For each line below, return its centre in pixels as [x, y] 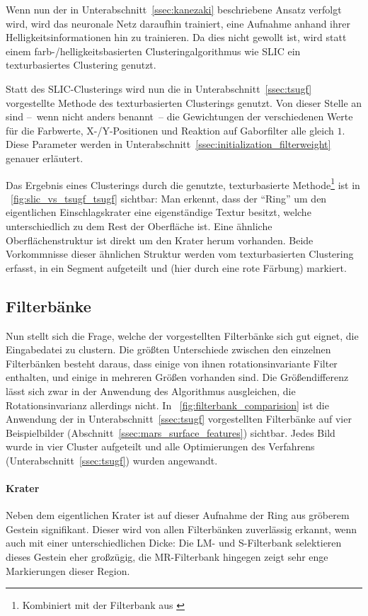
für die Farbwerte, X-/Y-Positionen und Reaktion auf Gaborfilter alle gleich [170, 130]
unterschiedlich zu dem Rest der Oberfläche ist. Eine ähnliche [139, 226]
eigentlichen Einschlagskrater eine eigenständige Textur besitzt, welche [159, 212]
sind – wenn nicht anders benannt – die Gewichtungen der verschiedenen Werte [179, 116]
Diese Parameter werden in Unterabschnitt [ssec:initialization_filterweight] [168, 144]
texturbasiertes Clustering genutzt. [81, 65]
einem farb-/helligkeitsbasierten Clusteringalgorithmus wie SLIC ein [153, 51]
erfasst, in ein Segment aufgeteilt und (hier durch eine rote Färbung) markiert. [176, 267]
